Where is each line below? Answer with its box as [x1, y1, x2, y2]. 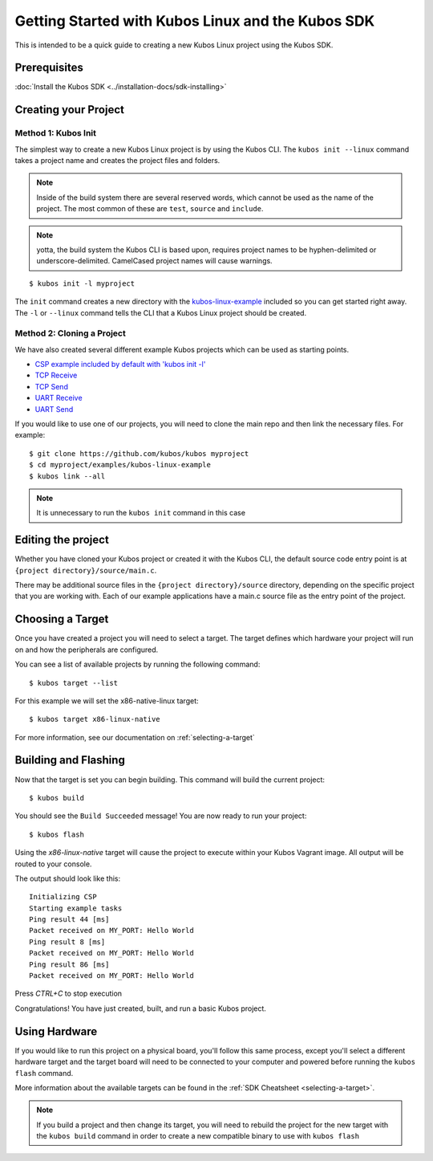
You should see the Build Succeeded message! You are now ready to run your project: [14, 811, 307, 821]
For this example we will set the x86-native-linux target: [14, 695, 200, 706]
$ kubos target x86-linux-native [29, 715, 160, 724]
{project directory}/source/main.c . [14, 565, 157, 575]
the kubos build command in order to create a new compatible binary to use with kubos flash [36, 1131, 360, 1141]
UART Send [34, 404, 74, 413]
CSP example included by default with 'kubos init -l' [34, 360, 206, 369]
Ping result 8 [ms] [29, 937, 106, 947]
